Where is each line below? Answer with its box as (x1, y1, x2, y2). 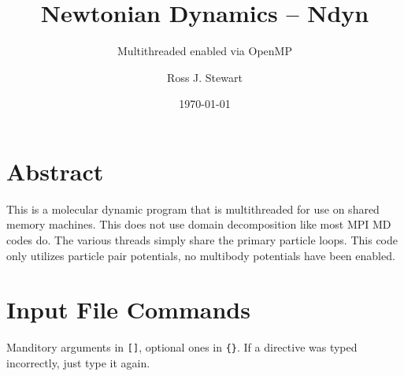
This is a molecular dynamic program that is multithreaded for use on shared (6, 200, 380, 217)
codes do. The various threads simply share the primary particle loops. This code (6, 232, 398, 248)
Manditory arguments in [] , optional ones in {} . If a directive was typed (6, 339, 358, 356)
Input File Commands (6, 293, 250, 326)
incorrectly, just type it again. (6, 355, 150, 370)
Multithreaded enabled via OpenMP (117, 43, 292, 59)
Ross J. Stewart (167, 69, 243, 85)
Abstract (6, 154, 104, 187)
